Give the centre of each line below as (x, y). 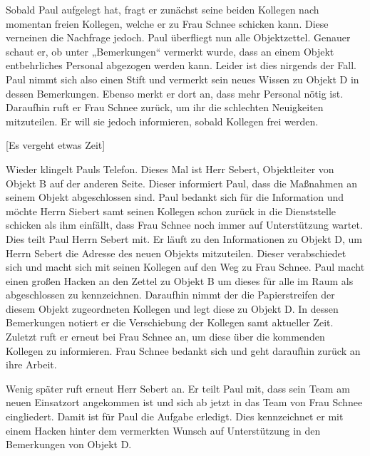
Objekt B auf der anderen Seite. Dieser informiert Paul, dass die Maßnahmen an (181, 183)
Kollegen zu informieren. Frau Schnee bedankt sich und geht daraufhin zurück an (183, 350)
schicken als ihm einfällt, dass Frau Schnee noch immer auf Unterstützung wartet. (184, 225)
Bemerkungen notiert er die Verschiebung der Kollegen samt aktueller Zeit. (170, 322)
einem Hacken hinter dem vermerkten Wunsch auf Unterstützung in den (163, 430)
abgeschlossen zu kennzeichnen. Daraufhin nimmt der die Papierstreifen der (170, 295)
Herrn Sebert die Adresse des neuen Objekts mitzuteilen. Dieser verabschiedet (176, 253)
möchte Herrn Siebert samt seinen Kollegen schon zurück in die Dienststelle (171, 211)
